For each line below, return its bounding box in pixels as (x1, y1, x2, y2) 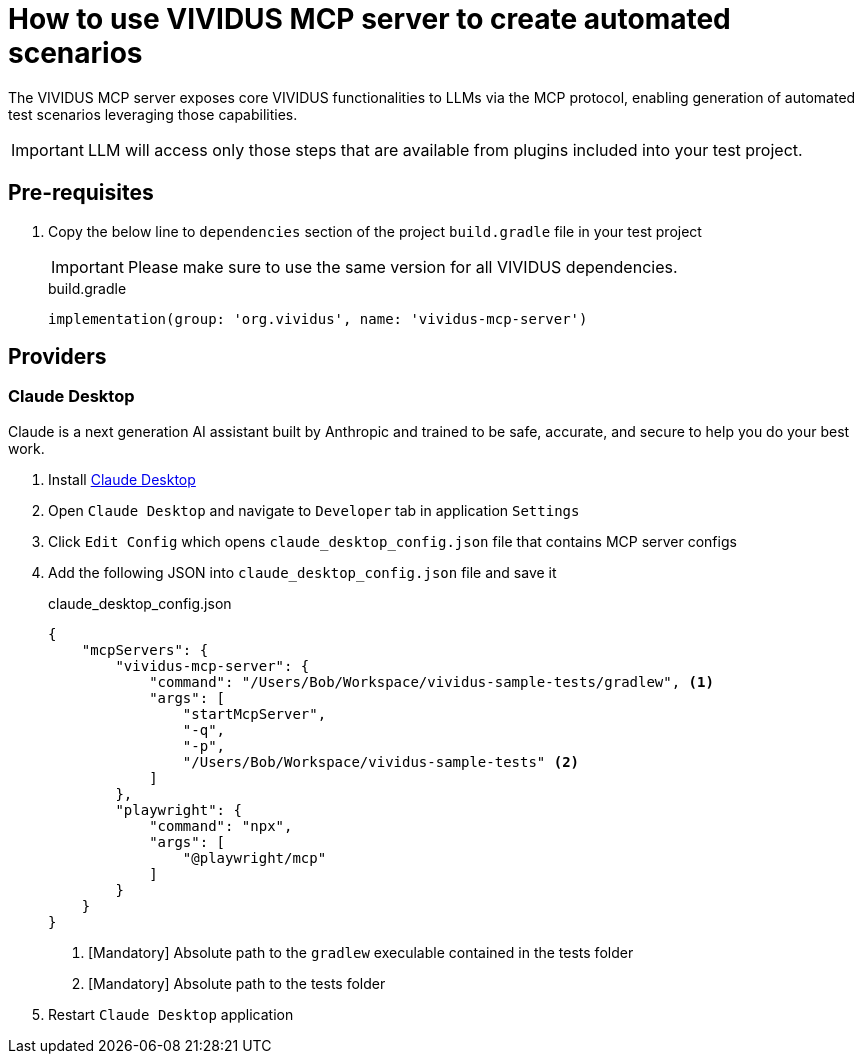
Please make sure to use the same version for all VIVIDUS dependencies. (127, 256, 678, 277)
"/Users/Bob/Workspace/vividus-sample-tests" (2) (182, 753, 580, 770)
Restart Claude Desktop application (48, 1005, 294, 1023)
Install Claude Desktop (48, 470, 196, 488)
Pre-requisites (8, 180, 154, 206)
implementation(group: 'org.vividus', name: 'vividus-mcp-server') (48, 310, 588, 327)
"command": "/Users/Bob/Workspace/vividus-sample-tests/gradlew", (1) (149, 673, 714, 690)
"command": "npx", (149, 817, 293, 834)
